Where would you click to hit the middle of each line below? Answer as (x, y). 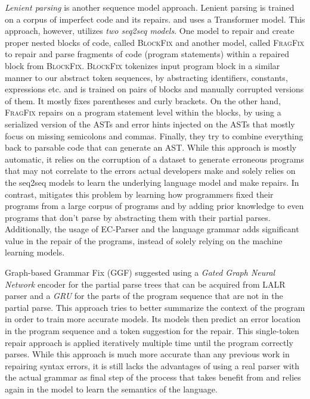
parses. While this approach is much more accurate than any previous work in (147, 354)
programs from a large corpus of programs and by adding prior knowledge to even (154, 206)
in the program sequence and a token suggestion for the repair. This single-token (152, 331)
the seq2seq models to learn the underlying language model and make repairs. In (152, 182)
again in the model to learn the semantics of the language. (111, 389)
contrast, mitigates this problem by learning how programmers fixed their (139, 194)
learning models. (35, 252)
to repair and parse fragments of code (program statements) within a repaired (147, 54)
